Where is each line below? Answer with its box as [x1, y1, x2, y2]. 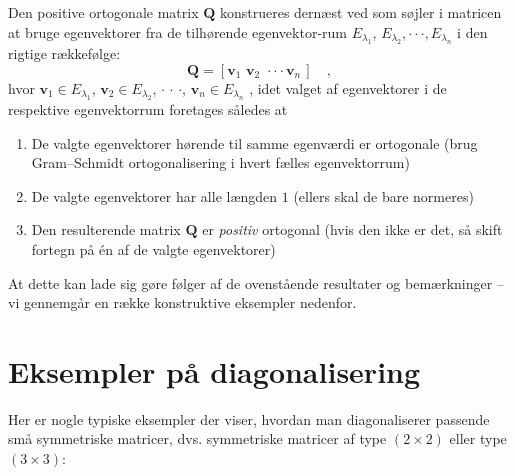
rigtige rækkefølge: [8, 43, 121, 63]
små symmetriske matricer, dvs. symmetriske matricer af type [8, 428, 387, 449]
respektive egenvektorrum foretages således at [8, 99, 288, 119]
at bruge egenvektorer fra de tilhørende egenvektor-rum [8, 21, 347, 42]
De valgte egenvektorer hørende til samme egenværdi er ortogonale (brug [31, 132, 478, 153]
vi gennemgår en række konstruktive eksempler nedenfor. [8, 292, 357, 313]
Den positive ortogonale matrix [8, 2, 199, 22]
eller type [449, 428, 507, 449]
